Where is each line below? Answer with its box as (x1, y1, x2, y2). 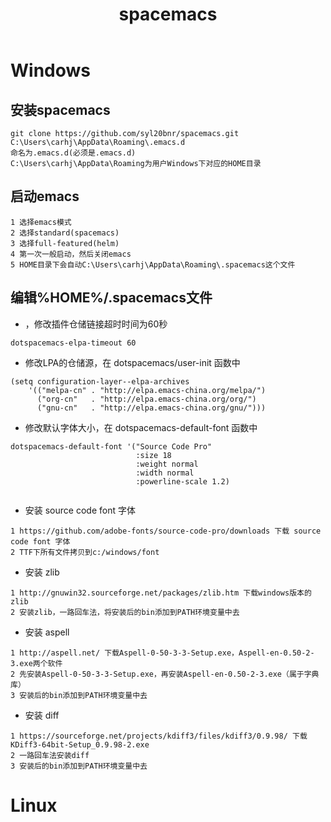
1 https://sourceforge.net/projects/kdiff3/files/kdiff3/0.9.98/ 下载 (10, 731, 308, 741)
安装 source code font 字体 (24, 504, 136, 516)
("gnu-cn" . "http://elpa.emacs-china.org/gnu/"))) (36, 403, 267, 413)
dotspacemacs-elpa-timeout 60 (10, 338, 137, 348)
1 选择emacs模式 (10, 217, 72, 227)
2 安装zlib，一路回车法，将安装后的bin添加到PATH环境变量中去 (10, 607, 240, 617)
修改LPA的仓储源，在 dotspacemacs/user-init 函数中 (24, 356, 241, 368)
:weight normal (135, 459, 199, 469)
